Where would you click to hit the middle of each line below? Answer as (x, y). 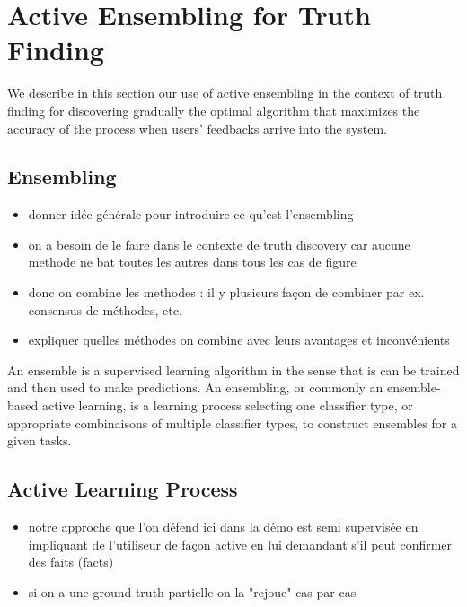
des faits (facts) (71, 562)
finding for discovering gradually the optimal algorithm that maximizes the (214, 110)
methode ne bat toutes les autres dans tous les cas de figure (192, 262)
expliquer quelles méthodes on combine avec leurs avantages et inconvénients (239, 340)
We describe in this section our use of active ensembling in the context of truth (225, 93)
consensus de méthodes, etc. (105, 309)
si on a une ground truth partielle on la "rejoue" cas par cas (192, 591)
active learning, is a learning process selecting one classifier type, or (227, 405)
